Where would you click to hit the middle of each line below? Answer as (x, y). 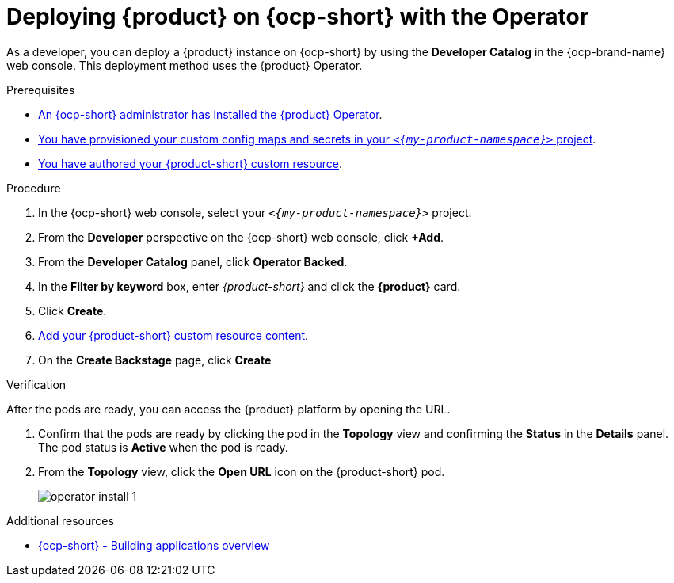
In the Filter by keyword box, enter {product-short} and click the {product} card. (249, 286)
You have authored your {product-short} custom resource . (190, 163)
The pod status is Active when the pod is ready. (163, 447)
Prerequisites (41, 90)
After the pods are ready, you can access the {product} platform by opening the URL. (228, 409)
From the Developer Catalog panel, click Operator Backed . (193, 261)
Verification (36, 384)
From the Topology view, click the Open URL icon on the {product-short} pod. (242, 471)
